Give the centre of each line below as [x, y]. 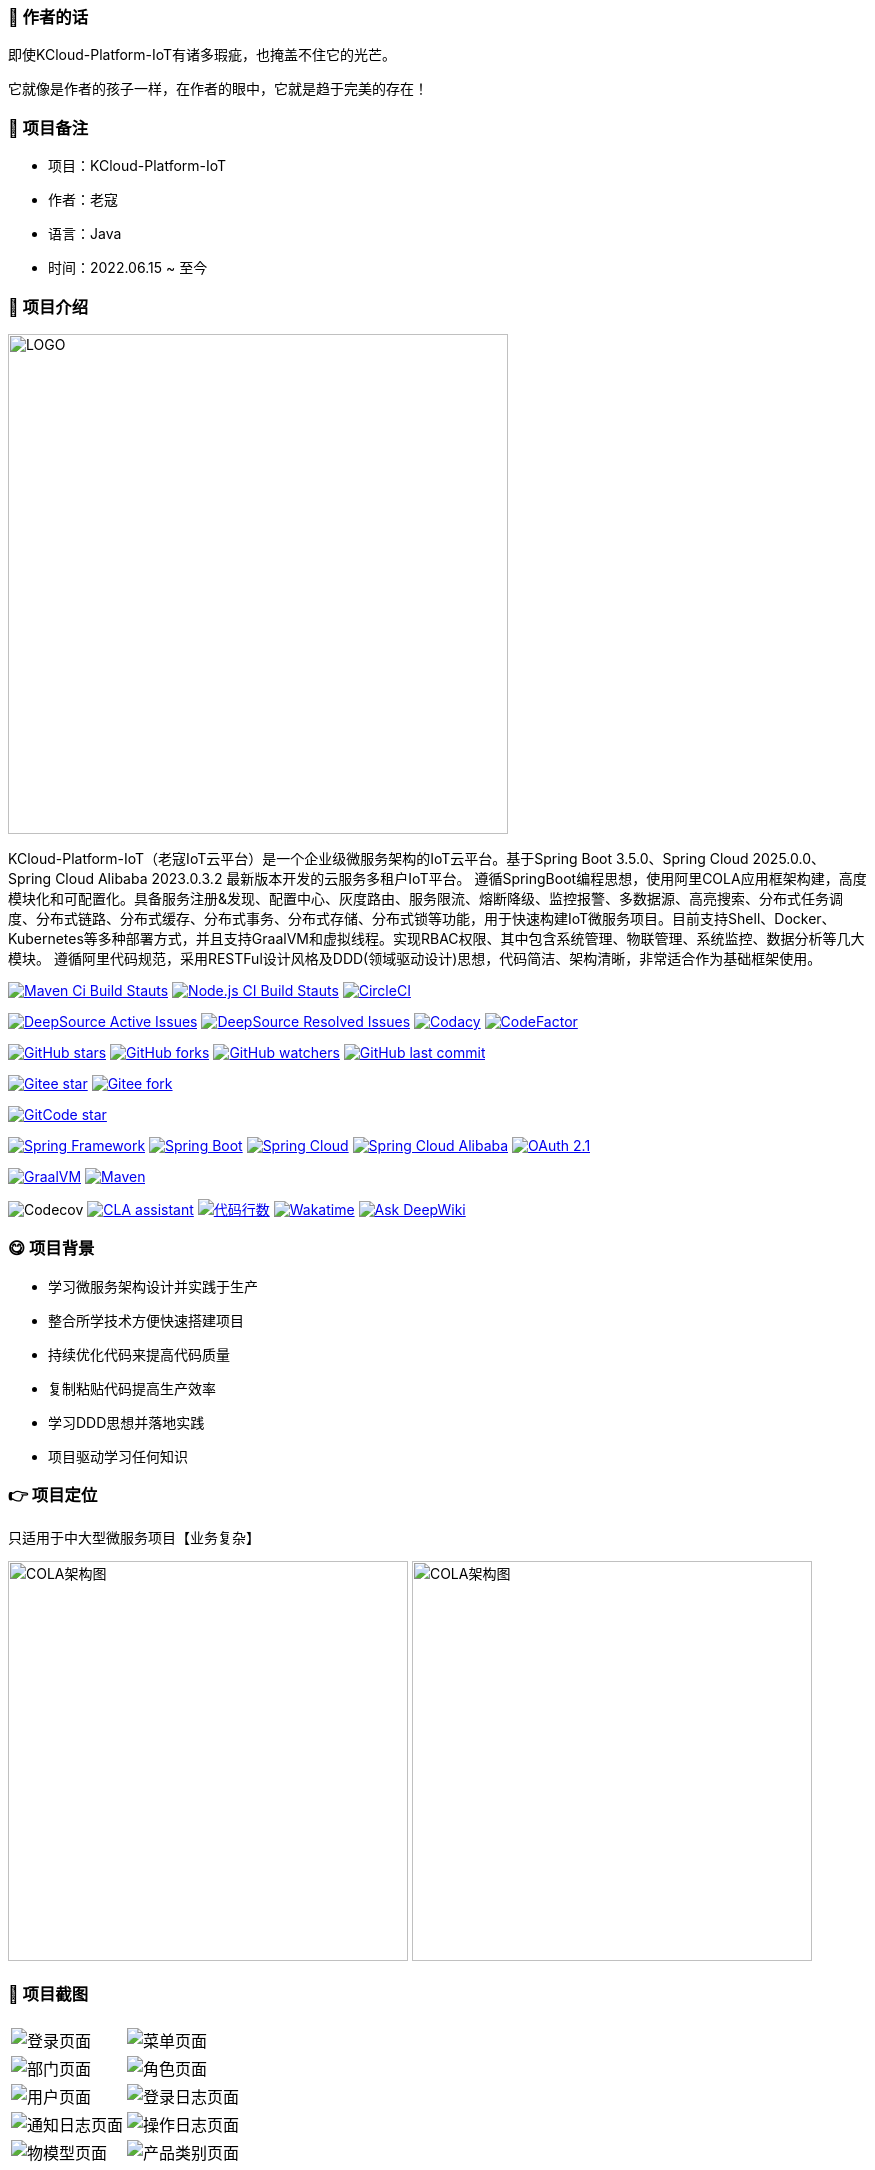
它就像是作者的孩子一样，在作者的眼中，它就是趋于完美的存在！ [218, 89]
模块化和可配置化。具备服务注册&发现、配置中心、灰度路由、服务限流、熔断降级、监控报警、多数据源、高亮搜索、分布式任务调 [426, 898]
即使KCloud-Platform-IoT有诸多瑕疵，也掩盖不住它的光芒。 [202, 55]
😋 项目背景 [51, 1248]
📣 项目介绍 [48, 306]
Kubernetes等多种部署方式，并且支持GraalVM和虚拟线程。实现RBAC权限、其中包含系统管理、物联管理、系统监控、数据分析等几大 [436, 938]
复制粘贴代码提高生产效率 [132, 1388]
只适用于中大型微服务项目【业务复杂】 [134, 1538]
